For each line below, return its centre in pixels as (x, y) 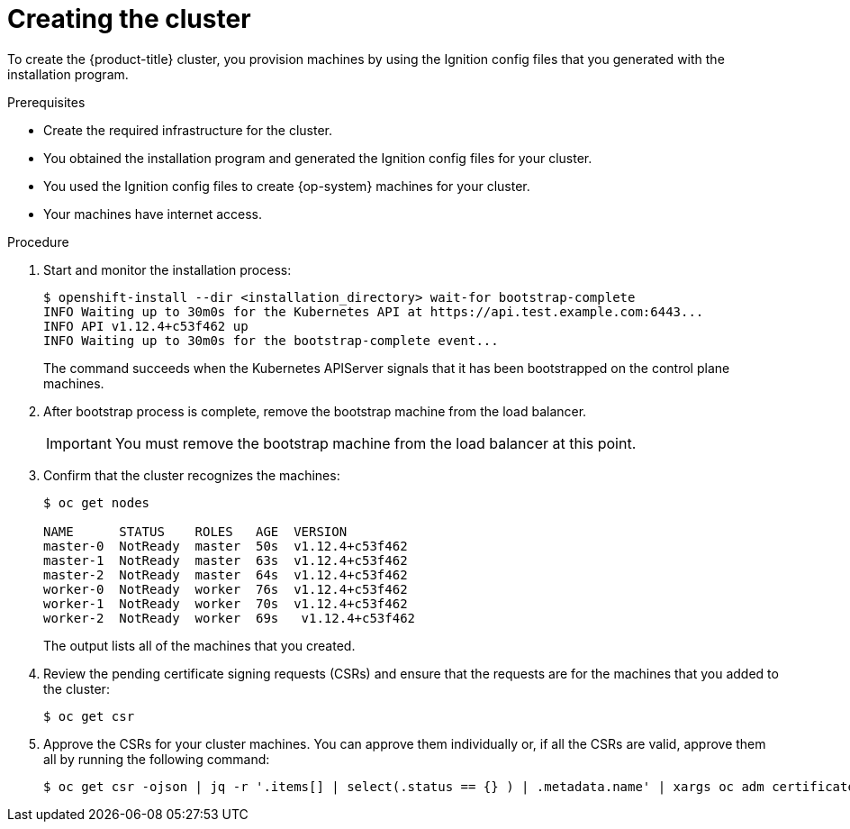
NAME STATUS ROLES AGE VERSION (195, 531)
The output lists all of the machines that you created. (199, 645)
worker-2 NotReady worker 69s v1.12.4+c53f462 (230, 618)
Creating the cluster (129, 19)
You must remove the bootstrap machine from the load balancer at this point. (375, 443)
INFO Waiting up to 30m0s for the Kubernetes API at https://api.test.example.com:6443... (374, 311)
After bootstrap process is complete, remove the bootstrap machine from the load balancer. (315, 411)
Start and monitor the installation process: (167, 269)
